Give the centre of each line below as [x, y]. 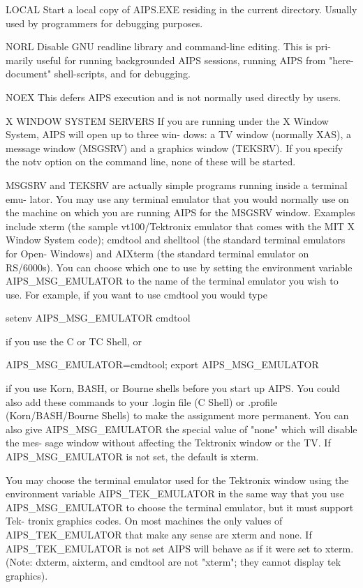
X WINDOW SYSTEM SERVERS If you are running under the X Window [167, 120]
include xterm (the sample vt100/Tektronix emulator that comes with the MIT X [180, 226]
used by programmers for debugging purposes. [104, 23]
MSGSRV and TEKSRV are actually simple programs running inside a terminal [177, 184]
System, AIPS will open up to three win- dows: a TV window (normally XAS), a [179, 134]
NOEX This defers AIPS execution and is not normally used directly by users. [173, 97]
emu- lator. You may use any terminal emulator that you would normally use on [177, 198]
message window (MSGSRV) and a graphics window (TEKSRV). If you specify [175, 148]
